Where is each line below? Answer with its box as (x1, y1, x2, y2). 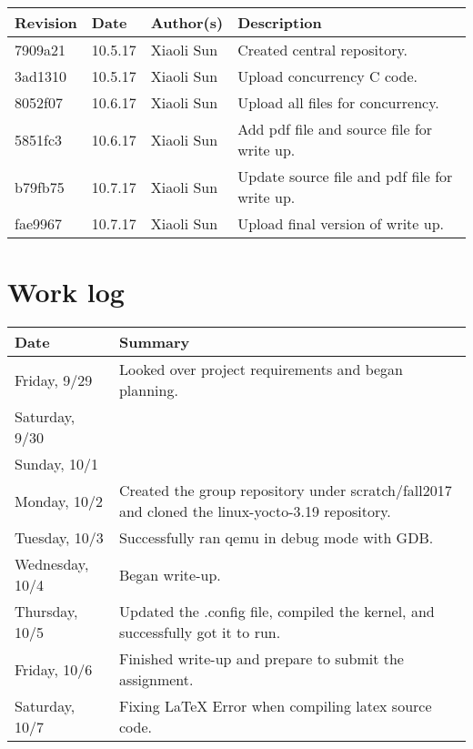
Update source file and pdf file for (237, 166, 453, 187)
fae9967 (15, 213, 63, 234)
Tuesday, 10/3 (15, 527, 104, 549)
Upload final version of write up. (237, 213, 445, 234)
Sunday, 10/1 (15, 453, 99, 475)
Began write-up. (118, 563, 221, 585)
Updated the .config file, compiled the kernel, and (118, 601, 435, 622)
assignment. (118, 669, 194, 691)
